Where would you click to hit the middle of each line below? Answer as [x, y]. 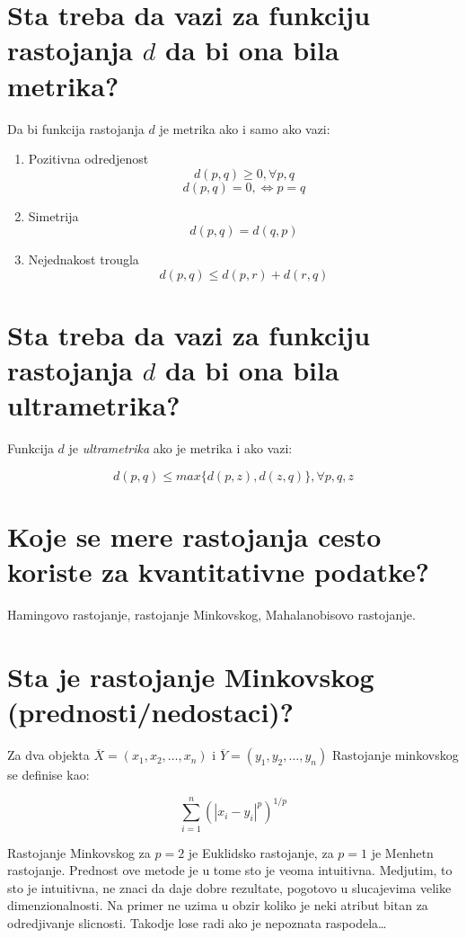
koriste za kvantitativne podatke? [218, 572]
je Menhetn [402, 852]
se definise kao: [48, 775]
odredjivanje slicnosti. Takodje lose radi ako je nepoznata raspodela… [197, 922]
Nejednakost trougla [84, 259]
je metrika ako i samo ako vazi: [245, 128]
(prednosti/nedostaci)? [151, 712]
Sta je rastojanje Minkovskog [191, 677]
